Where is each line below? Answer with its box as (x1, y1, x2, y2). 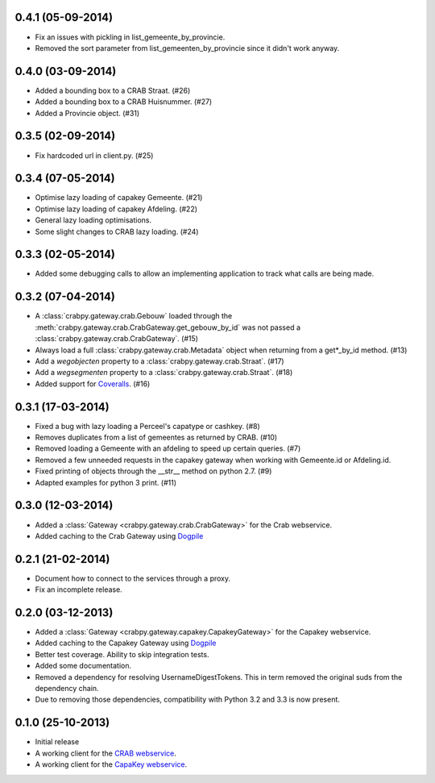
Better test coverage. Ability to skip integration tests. (35, 649, 209, 659)
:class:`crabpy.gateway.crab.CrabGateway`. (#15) (35, 334, 199, 344)
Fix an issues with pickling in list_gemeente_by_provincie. (35, 32, 226, 42)
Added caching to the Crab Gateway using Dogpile (35, 531, 204, 540)
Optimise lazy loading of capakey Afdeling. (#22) (35, 204, 197, 214)
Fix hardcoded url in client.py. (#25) (35, 150, 154, 160)
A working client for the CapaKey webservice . (35, 760, 188, 769)
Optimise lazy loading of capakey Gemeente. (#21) (35, 193, 203, 202)
